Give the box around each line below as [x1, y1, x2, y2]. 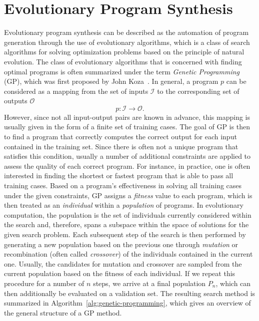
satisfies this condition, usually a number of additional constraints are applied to [4, 151, 251, 161]
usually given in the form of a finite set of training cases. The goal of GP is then [4, 121, 250, 132]
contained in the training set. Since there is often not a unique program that [4, 141, 238, 151]
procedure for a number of [4, 278, 84, 288]
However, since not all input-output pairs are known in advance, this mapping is [4, 111, 250, 122]
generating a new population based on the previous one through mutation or [4, 239, 238, 249]
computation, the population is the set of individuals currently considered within [4, 209, 251, 220]
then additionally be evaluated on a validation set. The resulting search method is [4, 288, 255, 298]
